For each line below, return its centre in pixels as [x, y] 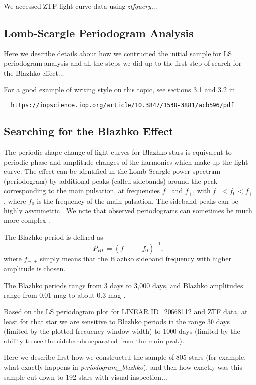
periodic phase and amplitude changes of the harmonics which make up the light [126, 161]
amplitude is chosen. [35, 269]
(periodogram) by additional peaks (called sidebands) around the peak [111, 181]
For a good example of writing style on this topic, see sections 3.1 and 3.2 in [120, 89]
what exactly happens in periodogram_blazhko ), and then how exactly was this [123, 366]
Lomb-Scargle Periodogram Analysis [99, 32]
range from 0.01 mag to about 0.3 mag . [65, 295]
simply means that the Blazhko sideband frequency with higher [135, 258]
